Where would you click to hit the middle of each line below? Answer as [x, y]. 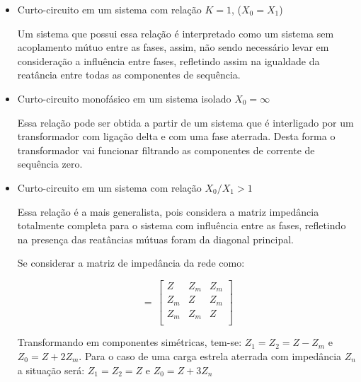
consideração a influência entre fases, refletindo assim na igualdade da [168, 60]
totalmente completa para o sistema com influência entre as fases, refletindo [182, 225]
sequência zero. [50, 164]
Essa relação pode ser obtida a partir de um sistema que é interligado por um [185, 122]
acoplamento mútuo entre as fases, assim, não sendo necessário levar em [173, 47]
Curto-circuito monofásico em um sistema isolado [124, 98]
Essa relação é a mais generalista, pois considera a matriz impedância [168, 211]
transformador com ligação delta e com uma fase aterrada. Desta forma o [176, 136]
